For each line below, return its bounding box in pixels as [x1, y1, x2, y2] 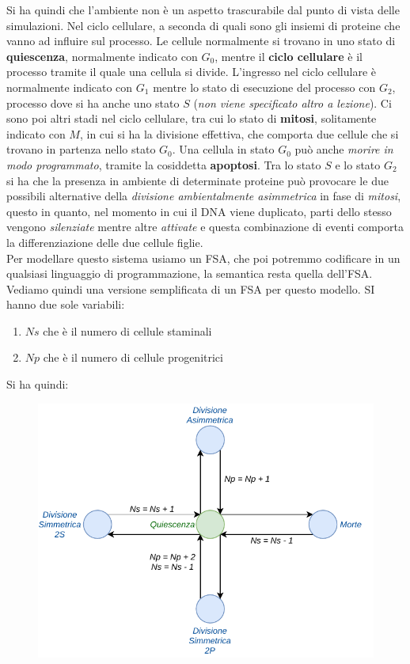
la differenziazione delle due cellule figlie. [6, 233, 203, 250]
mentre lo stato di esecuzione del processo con [153, 78, 376, 95]
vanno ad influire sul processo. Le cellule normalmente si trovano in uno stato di [6, 32, 396, 49]
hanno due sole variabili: [6, 296, 125, 313]
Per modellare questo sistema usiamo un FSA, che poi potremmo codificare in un [6, 249, 401, 266]
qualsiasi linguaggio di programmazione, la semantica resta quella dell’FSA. [6, 265, 373, 282]
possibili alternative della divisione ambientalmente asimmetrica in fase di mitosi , [6, 188, 401, 204]
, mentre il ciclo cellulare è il [214, 47, 363, 64]
